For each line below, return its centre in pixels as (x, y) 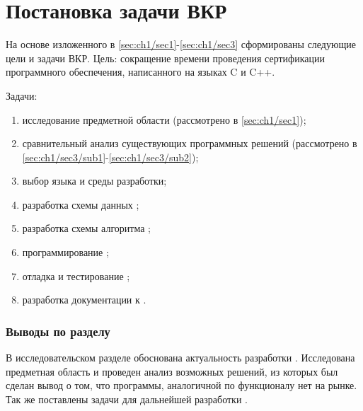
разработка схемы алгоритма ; (86, 228)
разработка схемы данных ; (81, 204)
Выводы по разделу (58, 331)
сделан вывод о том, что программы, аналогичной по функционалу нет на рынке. (181, 385)
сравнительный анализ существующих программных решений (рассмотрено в (190, 143)
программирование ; (65, 252)
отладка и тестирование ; (76, 276)
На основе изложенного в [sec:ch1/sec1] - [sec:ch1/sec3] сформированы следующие (181, 44)
